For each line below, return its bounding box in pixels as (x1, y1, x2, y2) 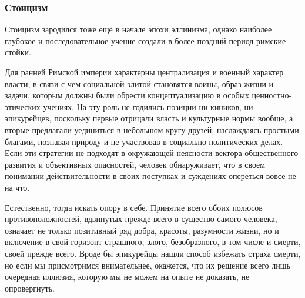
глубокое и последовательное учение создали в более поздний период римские (5, 34, 286, 47)
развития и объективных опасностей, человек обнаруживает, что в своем (5, 158, 266, 170)
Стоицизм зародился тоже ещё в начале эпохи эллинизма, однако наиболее (5, 23, 272, 35)
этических (5, 100, 41, 112)
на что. (5, 181, 30, 193)
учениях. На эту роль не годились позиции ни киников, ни (43, 100, 253, 112)
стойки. (5, 46, 31, 58)
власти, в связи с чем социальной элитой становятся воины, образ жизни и (5, 77, 274, 90)
